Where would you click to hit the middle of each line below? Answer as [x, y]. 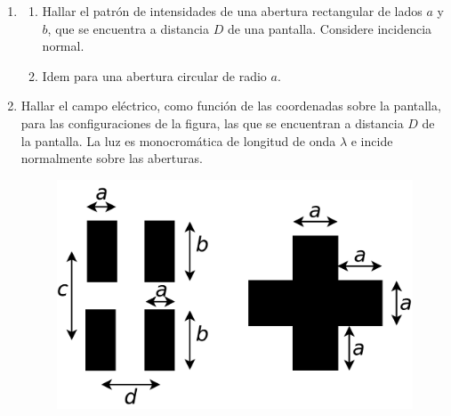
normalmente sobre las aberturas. [112, 158]
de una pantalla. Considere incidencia [330, 28]
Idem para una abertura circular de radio [154, 75]
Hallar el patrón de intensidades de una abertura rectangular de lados [232, 11]
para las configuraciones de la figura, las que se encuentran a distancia [212, 122]
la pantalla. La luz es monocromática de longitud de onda [178, 140]
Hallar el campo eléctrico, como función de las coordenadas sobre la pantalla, [231, 106]
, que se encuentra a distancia [129, 28]
